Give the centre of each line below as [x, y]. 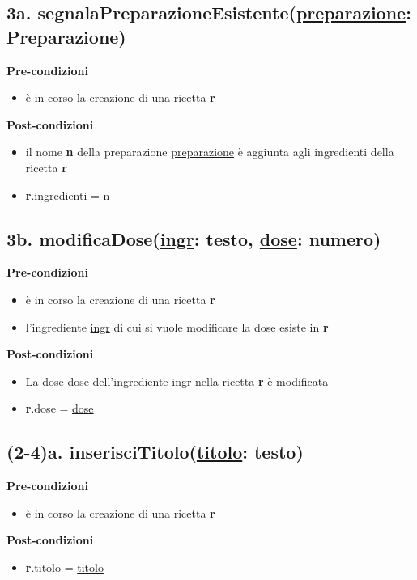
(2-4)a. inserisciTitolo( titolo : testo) [155, 452]
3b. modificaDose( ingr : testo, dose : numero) [194, 238]
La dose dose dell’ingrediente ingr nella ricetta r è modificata [177, 381]
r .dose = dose [60, 408]
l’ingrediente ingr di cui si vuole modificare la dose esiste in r [177, 326]
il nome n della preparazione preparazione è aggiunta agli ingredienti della [210, 152]
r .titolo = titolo [64, 567]
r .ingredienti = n [68, 195]
